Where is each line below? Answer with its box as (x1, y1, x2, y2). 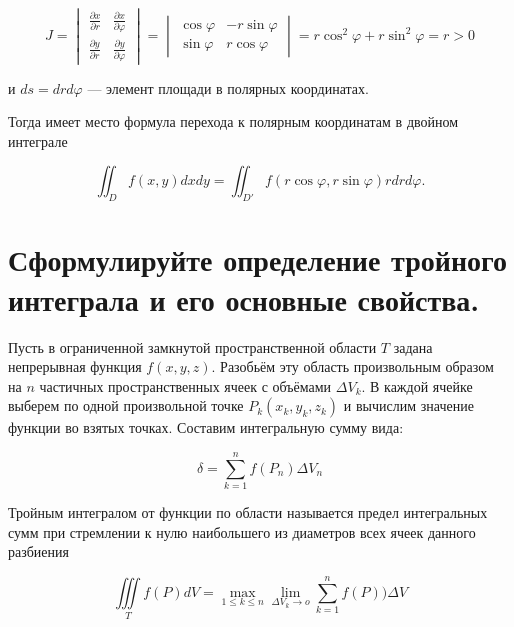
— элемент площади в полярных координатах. (87, 77, 369, 98)
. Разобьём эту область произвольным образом (211, 356, 494, 377)
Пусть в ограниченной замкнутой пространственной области (8, 336, 377, 357)
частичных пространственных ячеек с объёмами (39, 375, 332, 396)
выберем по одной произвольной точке (8, 395, 244, 416)
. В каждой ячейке (361, 375, 473, 396)
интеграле (8, 130, 68, 151)
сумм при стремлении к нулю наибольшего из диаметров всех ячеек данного (8, 521, 476, 542)
